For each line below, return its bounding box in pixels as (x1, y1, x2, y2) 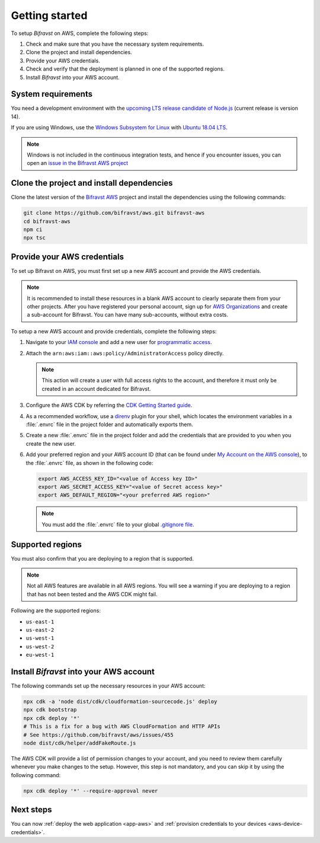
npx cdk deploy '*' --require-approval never (23, 787, 158, 794)
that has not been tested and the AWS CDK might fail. (27, 590, 158, 597)
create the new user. (25, 440, 76, 447)
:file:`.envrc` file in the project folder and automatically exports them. (25, 421, 193, 428)
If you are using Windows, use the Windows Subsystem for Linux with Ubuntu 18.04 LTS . (11, 124, 228, 131)
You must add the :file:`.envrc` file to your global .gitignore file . (41, 521, 194, 528)
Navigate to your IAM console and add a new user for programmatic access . (25, 339, 212, 346)
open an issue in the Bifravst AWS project (27, 160, 129, 167)
